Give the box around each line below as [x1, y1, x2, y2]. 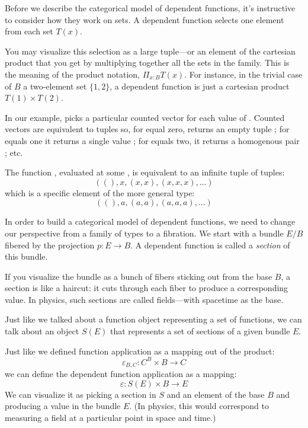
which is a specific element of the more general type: [5, 186, 195, 199]
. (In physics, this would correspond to [129, 400, 269, 412]
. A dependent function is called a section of [130, 238, 290, 251]
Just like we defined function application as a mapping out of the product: [5, 344, 275, 357]
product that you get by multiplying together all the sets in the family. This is [5, 56, 290, 69]
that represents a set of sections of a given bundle [110, 325, 290, 337]
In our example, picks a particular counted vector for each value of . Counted [5, 111, 285, 123]
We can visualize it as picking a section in [5, 388, 156, 400]
